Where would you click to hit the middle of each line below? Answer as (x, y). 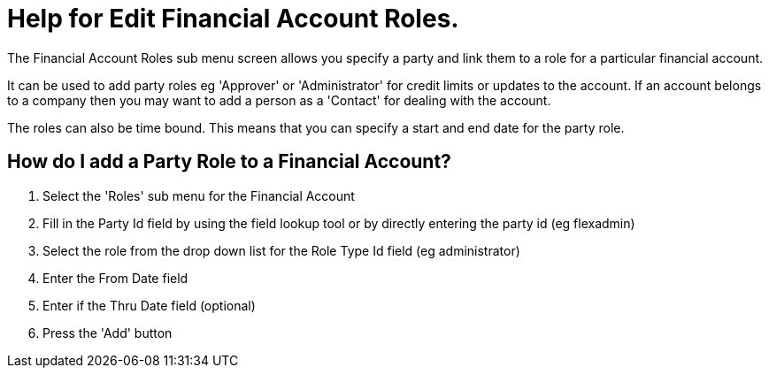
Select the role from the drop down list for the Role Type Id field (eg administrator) (281, 250)
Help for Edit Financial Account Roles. (233, 19)
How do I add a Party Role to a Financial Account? (229, 162)
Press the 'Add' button (108, 333)
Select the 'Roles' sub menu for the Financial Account (199, 195)
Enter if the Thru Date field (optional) (149, 305)
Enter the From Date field (115, 278)
